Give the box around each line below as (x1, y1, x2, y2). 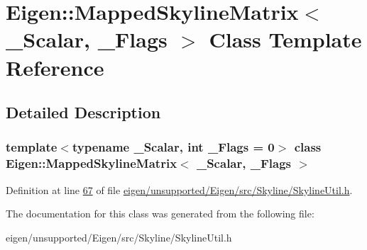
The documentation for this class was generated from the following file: (6, 206, 314, 221)
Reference (6, 52, 104, 81)
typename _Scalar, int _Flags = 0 (72, 138, 275, 156)
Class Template (209, 25, 362, 54)
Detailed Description (6, 101, 161, 123)
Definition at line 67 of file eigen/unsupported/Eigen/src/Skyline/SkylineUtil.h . (6, 182, 353, 197)
